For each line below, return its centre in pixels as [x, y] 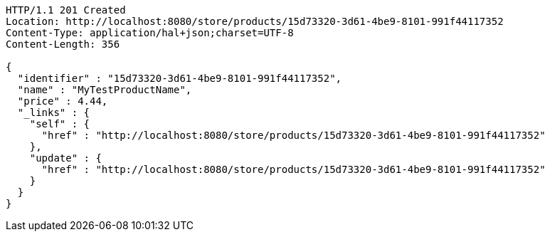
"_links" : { [54, 112]
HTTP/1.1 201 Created [66, 10]
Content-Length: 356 [63, 44]
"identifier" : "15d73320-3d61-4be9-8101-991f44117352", [180, 78]
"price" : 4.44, [63, 101]
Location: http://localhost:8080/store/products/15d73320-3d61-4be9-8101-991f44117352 [255, 21]
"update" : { [65, 158]
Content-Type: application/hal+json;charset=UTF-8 [150, 33]
